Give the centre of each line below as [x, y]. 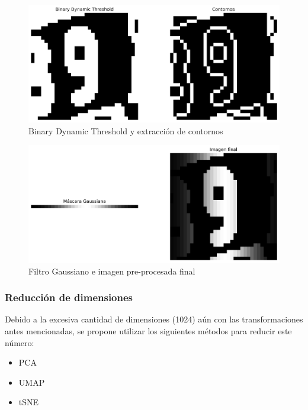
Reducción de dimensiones [69, 297]
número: [20, 342]
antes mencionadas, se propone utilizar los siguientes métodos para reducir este [148, 331]
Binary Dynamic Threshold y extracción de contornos [126, 130]
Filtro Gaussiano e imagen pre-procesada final [112, 271]
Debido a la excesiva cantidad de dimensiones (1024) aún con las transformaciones [154, 319]
